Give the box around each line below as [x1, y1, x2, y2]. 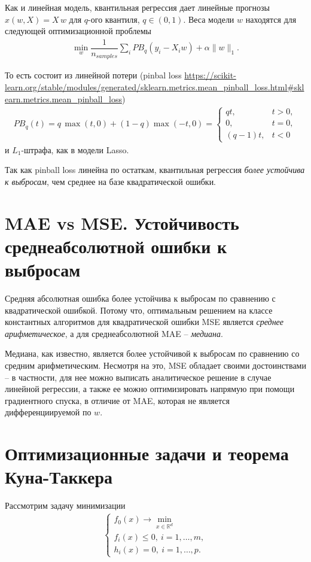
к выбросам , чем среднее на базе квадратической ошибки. [5, 175, 217, 187]
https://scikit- [184, 69, 236, 81]
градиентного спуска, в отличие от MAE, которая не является [5, 394, 230, 406]
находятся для [245, 13, 297, 25]
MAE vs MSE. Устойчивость [5, 210, 239, 235]
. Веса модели [183, 13, 234, 25]
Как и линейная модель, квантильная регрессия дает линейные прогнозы [5, 1, 270, 13]
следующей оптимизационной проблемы [5, 25, 152, 37]
